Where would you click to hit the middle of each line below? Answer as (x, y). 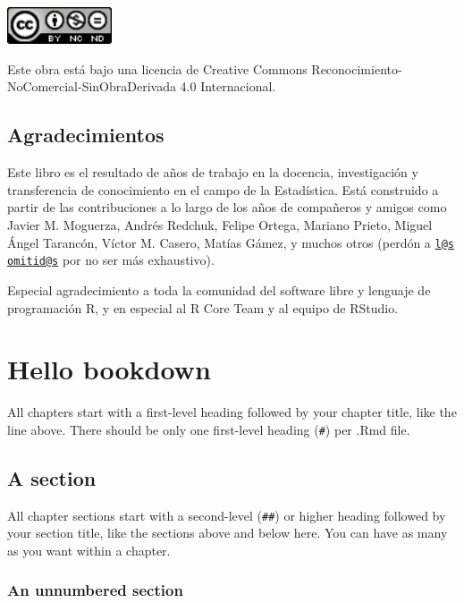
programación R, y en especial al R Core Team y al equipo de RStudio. (203, 307)
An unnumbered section (95, 590)
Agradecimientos (86, 135)
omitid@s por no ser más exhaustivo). (111, 260)
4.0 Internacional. (228, 86)
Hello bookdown (109, 369)
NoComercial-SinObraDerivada (92, 86)
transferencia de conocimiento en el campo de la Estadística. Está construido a (223, 189)
